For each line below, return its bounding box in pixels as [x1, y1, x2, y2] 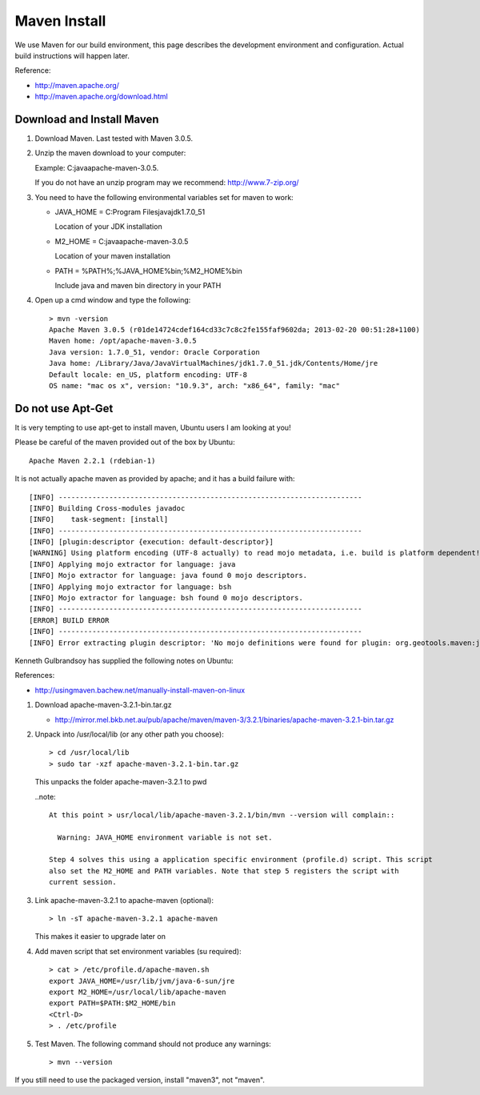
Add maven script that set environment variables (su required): [34, 946, 242, 956]
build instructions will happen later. [14, 50, 130, 60]
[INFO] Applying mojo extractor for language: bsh [29, 582, 232, 592]
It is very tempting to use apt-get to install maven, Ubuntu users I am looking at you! [14, 423, 291, 432]
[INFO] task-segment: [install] [29, 515, 169, 524]
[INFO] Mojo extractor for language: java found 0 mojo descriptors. [29, 571, 308, 580]
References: [14, 671, 55, 680]
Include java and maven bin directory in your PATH [54, 280, 222, 290]
